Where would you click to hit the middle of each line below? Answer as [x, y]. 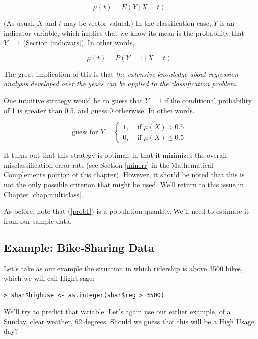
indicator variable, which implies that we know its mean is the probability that [124, 33]
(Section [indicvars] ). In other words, [79, 43]
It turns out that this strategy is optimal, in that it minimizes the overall [116, 155]
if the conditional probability [208, 100]
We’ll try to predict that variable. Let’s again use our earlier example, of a [117, 311]
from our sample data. [38, 220]
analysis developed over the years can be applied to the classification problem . [121, 83]
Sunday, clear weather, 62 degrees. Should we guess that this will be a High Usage [129, 321]
